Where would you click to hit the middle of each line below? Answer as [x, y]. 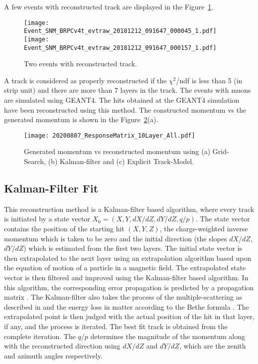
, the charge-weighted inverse [204, 229]
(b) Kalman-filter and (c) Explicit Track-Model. [121, 161]
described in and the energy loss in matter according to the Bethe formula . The [127, 306]
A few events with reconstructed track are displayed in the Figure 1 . [109, 6]
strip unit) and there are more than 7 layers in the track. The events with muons [128, 90]
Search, [35, 161]
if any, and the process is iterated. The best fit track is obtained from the [116, 326]
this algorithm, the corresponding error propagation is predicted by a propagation [129, 287]
